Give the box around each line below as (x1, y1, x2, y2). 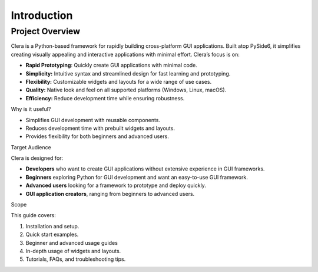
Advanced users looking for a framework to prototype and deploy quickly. (25, 182, 206, 189)
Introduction (11, 9, 73, 22)
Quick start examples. (25, 231, 79, 238)
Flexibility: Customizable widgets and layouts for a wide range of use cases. (25, 78, 212, 85)
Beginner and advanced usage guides (25, 239, 118, 246)
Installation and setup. (25, 222, 79, 230)
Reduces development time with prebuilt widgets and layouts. (25, 124, 175, 132)
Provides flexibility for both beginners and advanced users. (25, 133, 169, 140)
